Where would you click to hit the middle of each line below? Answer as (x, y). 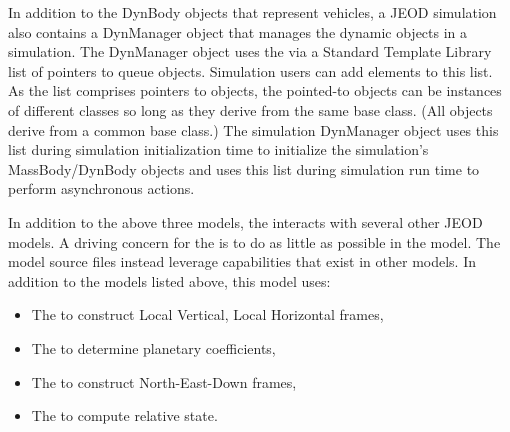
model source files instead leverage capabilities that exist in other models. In (242, 261)
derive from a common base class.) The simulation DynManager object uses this (253, 129)
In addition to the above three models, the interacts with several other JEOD (245, 221)
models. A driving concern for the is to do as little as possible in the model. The (254, 241)
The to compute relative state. (124, 415)
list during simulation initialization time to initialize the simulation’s (218, 149)
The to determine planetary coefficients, (153, 347)
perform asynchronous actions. (101, 188)
